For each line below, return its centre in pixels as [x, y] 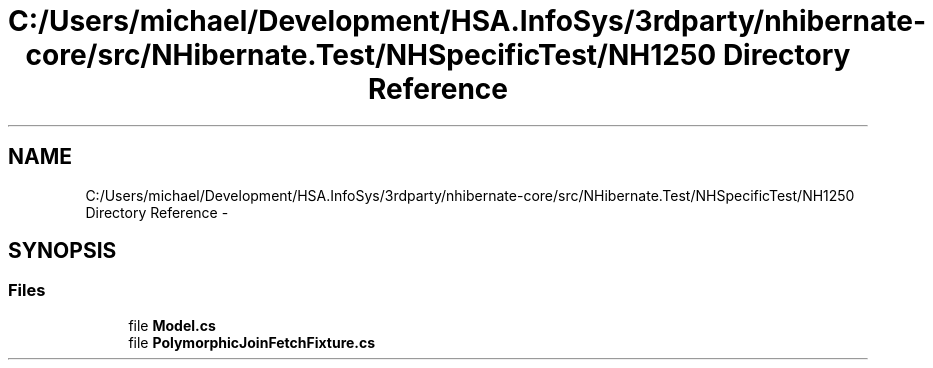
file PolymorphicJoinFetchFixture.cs [252, 342]
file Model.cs [172, 325]
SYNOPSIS [62, 251]
